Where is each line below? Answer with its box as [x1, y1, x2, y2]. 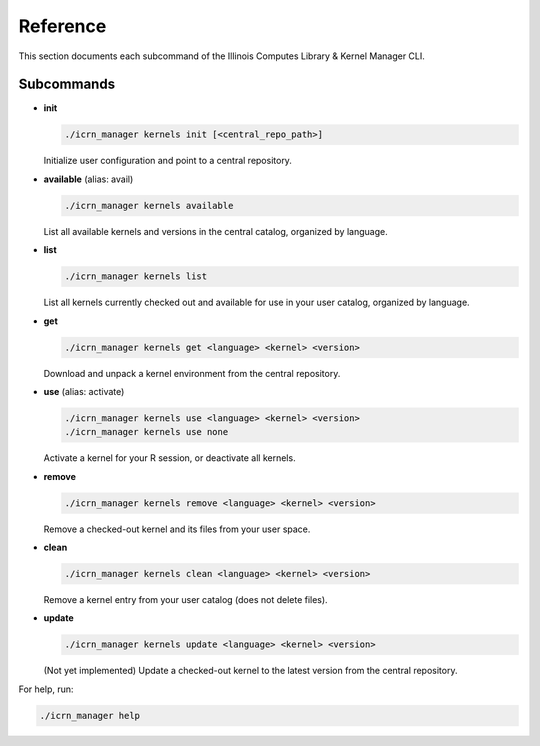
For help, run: [18, 683, 74, 695]
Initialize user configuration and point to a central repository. [43, 155, 292, 167]
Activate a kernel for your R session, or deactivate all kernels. [43, 452, 296, 464]
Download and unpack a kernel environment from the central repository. [43, 367, 341, 379]
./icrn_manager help [39, 710, 140, 721]
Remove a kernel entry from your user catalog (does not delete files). [43, 593, 329, 605]
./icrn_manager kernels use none [64, 426, 229, 438]
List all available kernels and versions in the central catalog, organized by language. [43, 225, 389, 237]
